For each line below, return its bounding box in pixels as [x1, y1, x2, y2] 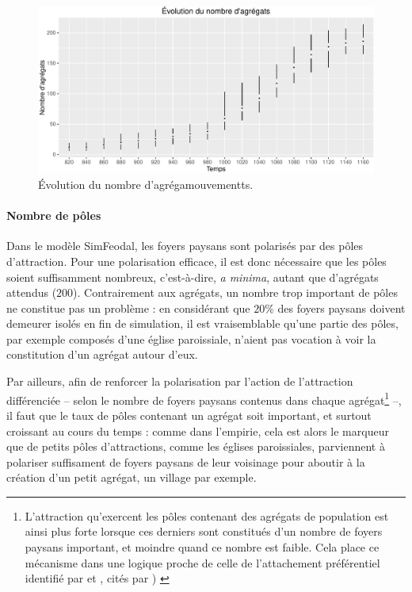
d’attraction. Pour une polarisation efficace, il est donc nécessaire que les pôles [6, 252, 387, 269]
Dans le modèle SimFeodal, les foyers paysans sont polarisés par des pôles [6, 237, 364, 254]
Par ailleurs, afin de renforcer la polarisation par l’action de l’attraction [6, 373, 353, 390]
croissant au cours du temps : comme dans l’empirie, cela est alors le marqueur [6, 422, 389, 439]
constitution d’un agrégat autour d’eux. [6, 346, 198, 363]
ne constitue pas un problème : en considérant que [6, 299, 250, 316]
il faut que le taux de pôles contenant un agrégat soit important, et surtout [6, 406, 372, 423]
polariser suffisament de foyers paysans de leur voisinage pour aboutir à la [6, 453, 365, 470]
